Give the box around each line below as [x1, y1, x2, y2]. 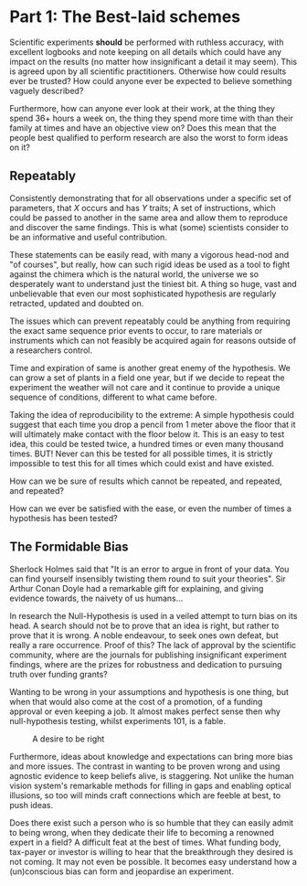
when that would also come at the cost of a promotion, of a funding [9, 696, 263, 707]
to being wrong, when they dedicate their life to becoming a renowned [9, 827, 274, 838]
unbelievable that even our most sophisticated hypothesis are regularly [9, 288, 277, 299]
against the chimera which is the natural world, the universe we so [9, 268, 259, 280]
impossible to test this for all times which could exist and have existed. [9, 457, 274, 468]
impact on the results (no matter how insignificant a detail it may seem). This [9, 56, 298, 67]
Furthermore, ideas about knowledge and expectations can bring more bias [9, 751, 294, 762]
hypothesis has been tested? [9, 512, 118, 523]
